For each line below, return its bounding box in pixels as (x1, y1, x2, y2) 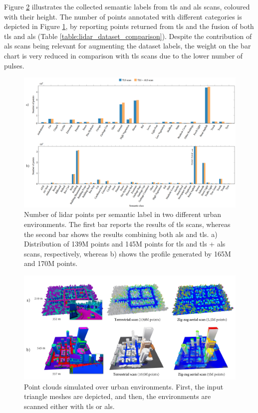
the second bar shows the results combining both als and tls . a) (24, 228, 218, 239)
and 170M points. (24, 258, 78, 268)
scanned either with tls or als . (24, 400, 115, 411)
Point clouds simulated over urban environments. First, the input (24, 381, 224, 391)
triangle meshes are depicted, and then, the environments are (24, 391, 211, 401)
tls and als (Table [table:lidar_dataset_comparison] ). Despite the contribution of (4, 30, 252, 41)
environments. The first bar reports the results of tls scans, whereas (24, 218, 231, 229)
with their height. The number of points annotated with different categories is (4, 11, 242, 21)
